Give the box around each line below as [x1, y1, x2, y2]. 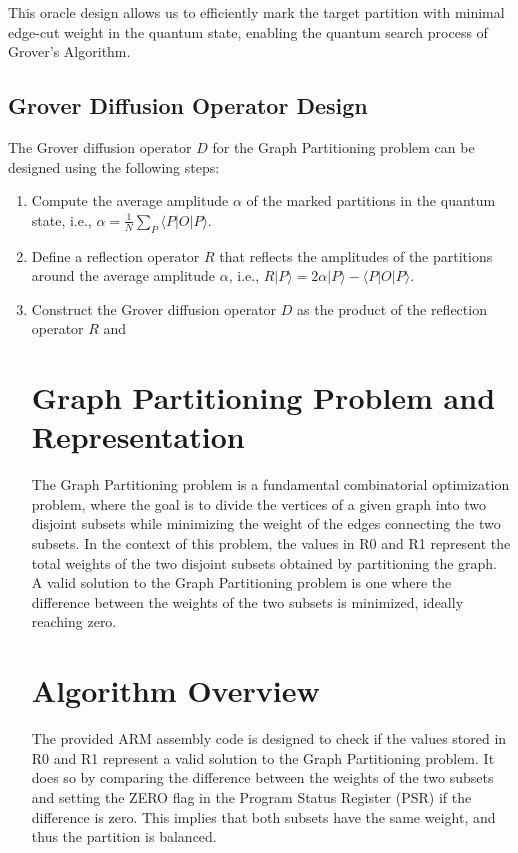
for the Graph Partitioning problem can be [212, 136, 475, 157]
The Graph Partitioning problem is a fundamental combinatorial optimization [31, 474, 510, 495]
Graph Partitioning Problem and [31, 377, 496, 418]
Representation [31, 416, 245, 457]
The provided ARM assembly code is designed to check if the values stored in [31, 728, 507, 749]
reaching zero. [31, 611, 117, 632]
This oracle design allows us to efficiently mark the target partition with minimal [8, 2, 505, 22]
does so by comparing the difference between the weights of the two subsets [31, 767, 494, 788]
